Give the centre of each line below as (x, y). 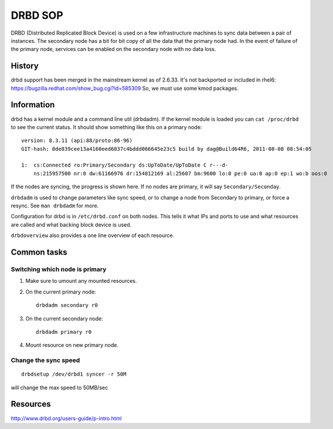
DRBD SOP (37, 15)
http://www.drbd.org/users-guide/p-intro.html (67, 418)
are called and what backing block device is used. (71, 224)
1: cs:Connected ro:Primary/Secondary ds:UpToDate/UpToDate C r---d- (125, 165)
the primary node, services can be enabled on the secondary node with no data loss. (113, 49)
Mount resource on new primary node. (72, 345)
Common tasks (39, 252)
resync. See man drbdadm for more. (55, 206)
